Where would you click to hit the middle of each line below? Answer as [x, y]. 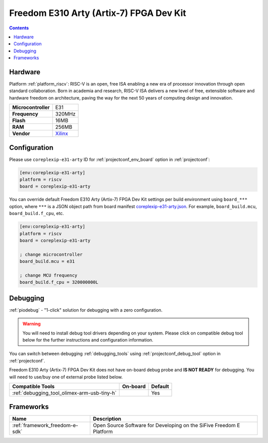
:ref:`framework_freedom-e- [45, 426]
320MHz [66, 114]
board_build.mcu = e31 [47, 262]
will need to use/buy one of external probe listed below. [66, 377]
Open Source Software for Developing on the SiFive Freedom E [167, 426]
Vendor [21, 133]
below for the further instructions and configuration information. [88, 340]
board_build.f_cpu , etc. [36, 214]
